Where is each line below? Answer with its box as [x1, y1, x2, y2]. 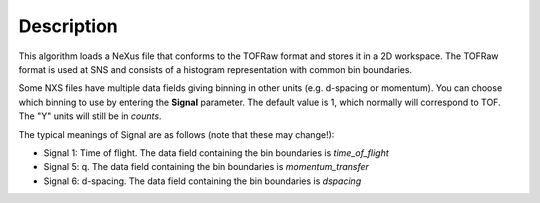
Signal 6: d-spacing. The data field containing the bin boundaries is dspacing [43, 175, 362, 187]
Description [18, 15, 119, 37]
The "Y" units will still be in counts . [18, 110, 162, 122]
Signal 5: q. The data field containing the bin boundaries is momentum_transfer [43, 161, 370, 173]
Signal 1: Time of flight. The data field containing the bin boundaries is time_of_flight [43, 146, 389, 159]
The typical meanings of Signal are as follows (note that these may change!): [18, 128, 335, 140]
